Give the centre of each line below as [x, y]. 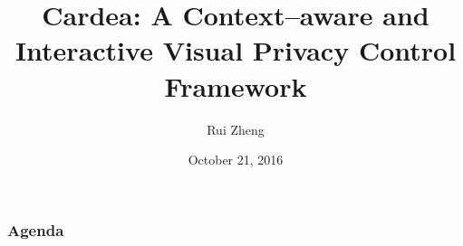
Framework [236, 85]
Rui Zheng [236, 129]
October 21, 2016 [236, 160]
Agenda [36, 229]
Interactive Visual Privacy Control [236, 50]
